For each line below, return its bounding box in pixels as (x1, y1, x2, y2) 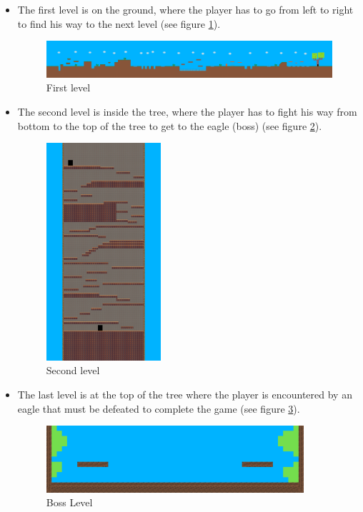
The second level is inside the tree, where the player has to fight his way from (17, 104, 357, 119)
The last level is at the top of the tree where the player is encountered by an (17, 387, 352, 401)
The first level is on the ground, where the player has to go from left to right (17, 2, 354, 16)
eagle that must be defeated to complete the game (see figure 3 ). (17, 401, 300, 416)
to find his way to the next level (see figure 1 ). (17, 16, 221, 31)
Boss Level (46, 495, 93, 510)
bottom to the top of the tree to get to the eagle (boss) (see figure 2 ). (17, 118, 322, 133)
